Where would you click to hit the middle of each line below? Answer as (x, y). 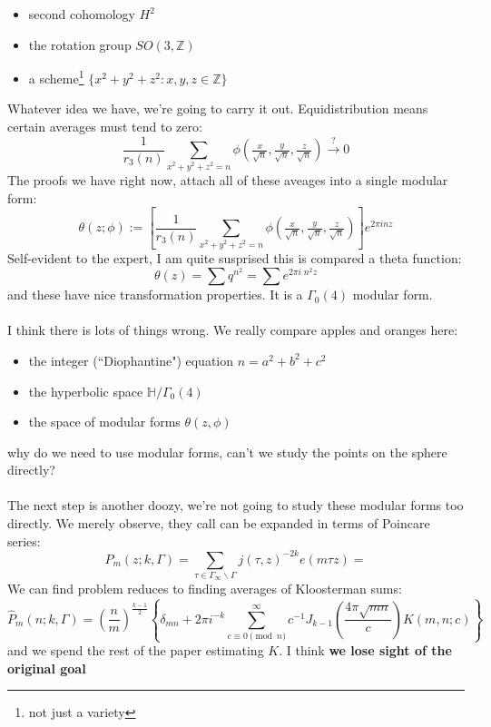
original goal (47, 668)
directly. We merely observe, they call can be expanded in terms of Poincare (219, 523)
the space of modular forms (104, 422)
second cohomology (82, 14)
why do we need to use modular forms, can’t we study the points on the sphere (227, 452)
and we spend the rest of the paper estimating (136, 650)
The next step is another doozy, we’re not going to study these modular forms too (236, 505)
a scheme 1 (56, 77)
